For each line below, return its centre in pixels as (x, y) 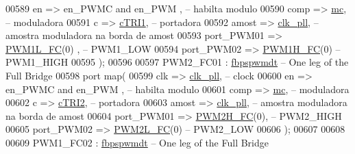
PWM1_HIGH (37, 62)
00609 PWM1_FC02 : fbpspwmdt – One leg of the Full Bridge (137, 142)
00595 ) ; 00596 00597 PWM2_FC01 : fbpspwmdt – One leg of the (210, 62)
